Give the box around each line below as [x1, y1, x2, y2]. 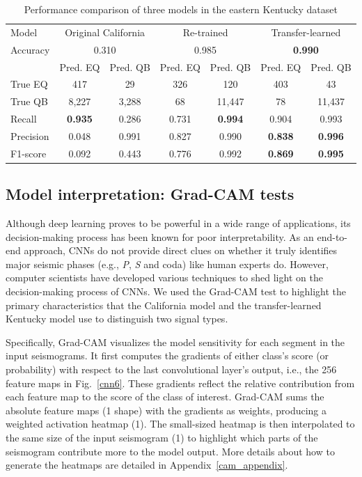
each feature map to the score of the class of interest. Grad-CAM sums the [6, 389, 324, 404]
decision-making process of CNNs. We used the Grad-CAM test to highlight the [6, 284, 347, 299]
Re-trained [182, 24, 228, 39]
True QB [10, 94, 48, 109]
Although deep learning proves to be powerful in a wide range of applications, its [6, 216, 351, 230]
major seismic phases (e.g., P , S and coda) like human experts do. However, [6, 256, 329, 271]
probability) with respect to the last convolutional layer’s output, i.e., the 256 [6, 361, 337, 376]
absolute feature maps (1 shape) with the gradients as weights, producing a [6, 402, 327, 417]
